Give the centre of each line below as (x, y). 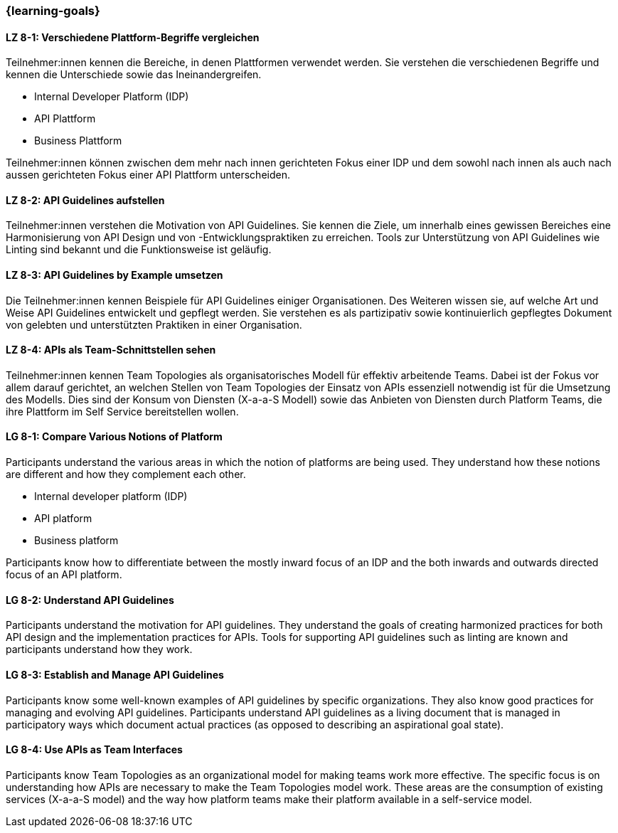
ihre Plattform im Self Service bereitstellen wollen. (122, 411)
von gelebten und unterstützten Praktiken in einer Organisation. (154, 324)
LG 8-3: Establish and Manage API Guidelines (115, 674)
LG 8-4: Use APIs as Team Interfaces (94, 750)
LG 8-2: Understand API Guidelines (90, 600)
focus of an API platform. (64, 575)
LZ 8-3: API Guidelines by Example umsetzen (114, 275)
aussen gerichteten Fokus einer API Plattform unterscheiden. (148, 175)
